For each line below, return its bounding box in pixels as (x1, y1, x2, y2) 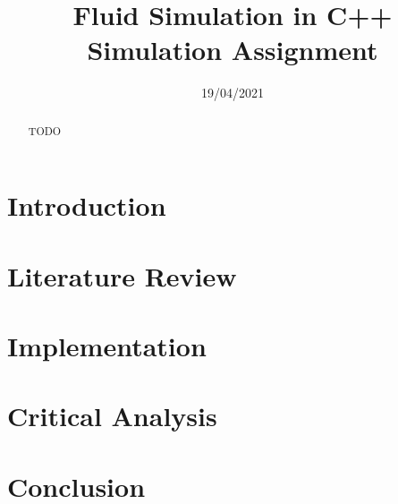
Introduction (7, 187, 166, 224)
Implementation (7, 328, 207, 364)
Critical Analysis (7, 397, 217, 434)
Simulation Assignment (87, 31, 378, 68)
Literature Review (7, 257, 237, 294)
